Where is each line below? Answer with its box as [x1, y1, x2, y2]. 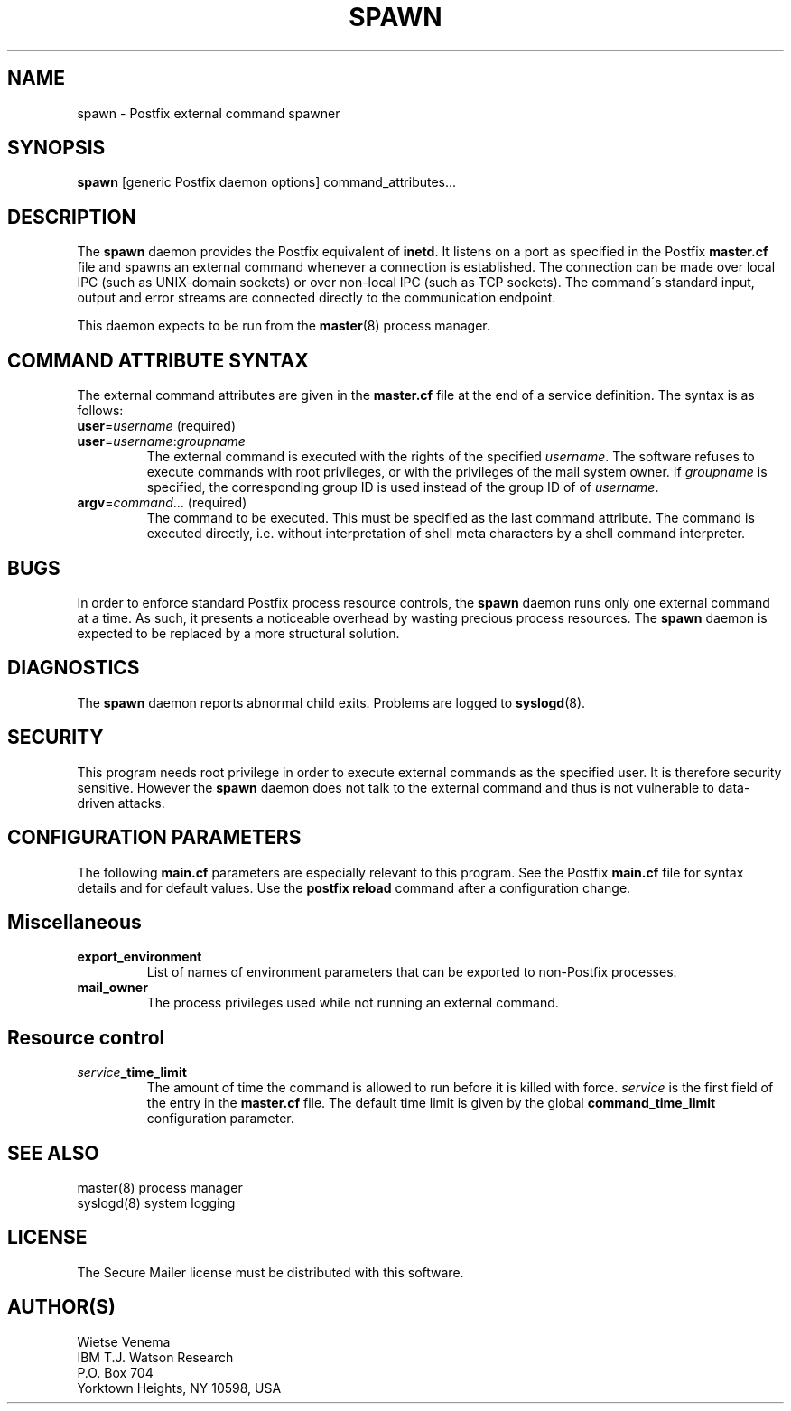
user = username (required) [77, 418, 237, 434]
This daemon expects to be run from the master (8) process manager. [77, 318, 490, 334]
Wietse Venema [77, 1333, 171, 1350]
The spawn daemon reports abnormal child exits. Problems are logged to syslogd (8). [77, 694, 586, 710]
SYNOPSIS [7, 136, 106, 160]
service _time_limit [77, 1064, 187, 1081]
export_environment [77, 949, 202, 965]
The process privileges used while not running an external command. [146, 995, 559, 1011]
